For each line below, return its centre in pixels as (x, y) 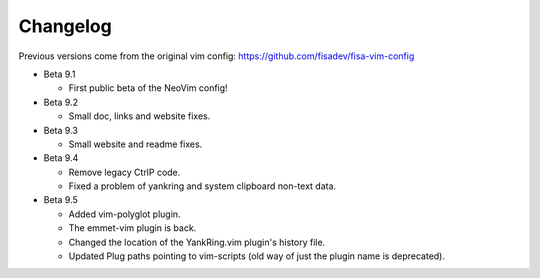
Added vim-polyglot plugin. (124, 214)
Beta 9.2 (61, 102)
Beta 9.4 (61, 158)
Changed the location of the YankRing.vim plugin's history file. (197, 242)
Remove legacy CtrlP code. (124, 172)
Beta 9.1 (59, 74)
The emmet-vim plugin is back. (132, 228)
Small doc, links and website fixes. (139, 116)
